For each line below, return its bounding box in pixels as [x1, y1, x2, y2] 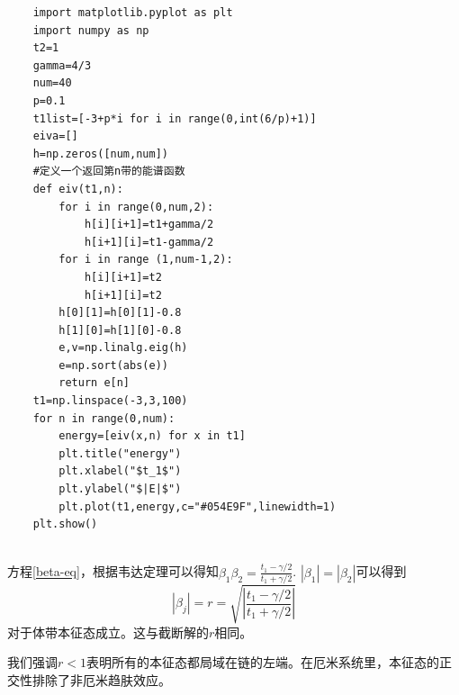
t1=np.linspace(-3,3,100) [32, 394, 188, 408]
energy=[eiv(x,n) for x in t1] [58, 429, 246, 443]
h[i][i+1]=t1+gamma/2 [84, 218, 214, 231]
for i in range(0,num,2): [58, 200, 214, 213]
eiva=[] [32, 130, 78, 143]
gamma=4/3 [32, 59, 92, 72]
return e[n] [58, 376, 130, 390]
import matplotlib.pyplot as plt [32, 6, 233, 19]
